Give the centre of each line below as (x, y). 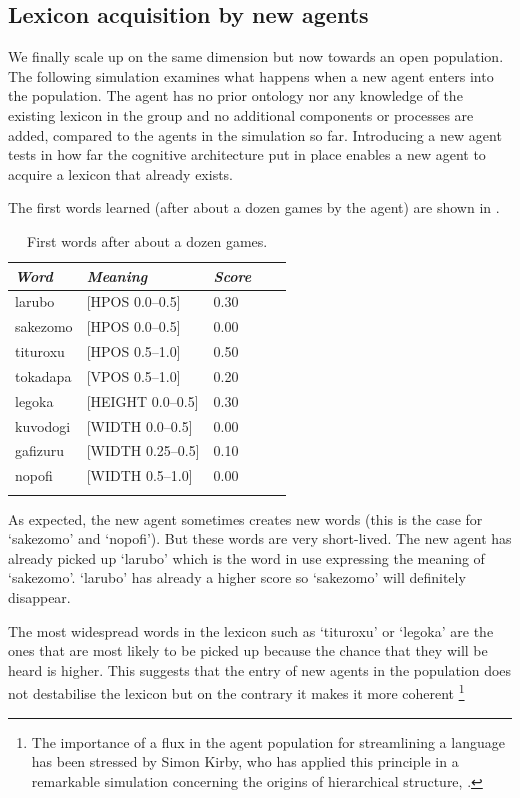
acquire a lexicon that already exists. (121, 173)
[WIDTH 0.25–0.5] (143, 450)
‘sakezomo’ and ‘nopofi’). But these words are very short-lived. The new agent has (260, 538)
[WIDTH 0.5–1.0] (139, 475)
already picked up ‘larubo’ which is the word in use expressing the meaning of (246, 557)
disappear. (39, 597)
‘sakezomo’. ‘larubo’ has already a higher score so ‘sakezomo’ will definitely (237, 577)
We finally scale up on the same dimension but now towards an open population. (256, 56)
